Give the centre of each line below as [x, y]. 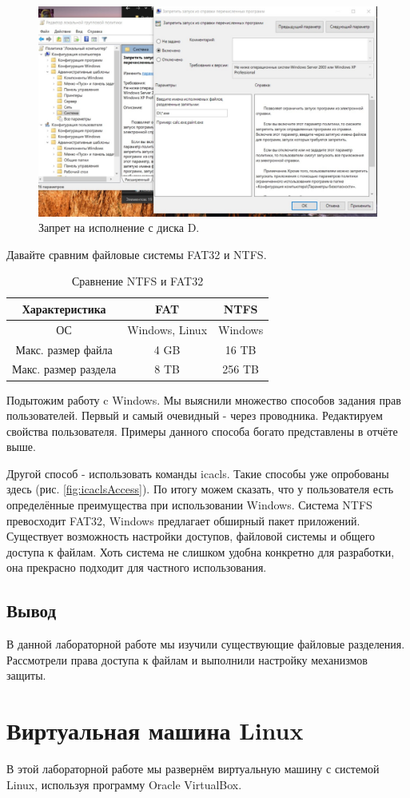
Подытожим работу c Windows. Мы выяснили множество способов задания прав [204, 399]
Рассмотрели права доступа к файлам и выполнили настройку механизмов [187, 659]
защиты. [26, 675]
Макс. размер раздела [64, 369]
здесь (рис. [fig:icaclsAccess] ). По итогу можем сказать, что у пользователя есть [200, 489]
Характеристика [64, 308]
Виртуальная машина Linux [155, 730]
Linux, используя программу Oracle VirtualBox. [124, 784]
